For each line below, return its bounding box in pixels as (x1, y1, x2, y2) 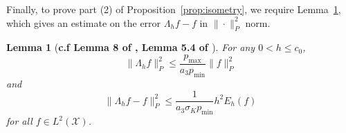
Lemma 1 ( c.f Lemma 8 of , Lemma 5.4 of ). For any (6, 40, 255, 54)
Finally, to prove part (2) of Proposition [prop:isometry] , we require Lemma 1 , (6, 2, 341, 16)
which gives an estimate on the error (6, 15, 161, 30)
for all (6, 114, 33, 128)
